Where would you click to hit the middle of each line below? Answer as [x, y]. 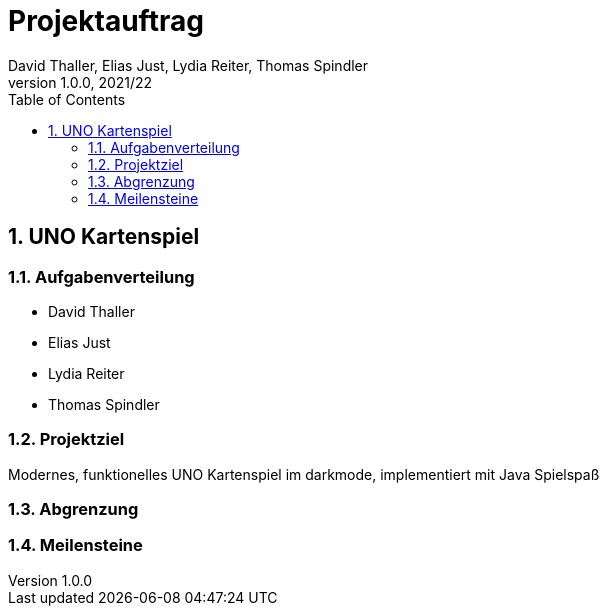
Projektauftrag [106, 21]
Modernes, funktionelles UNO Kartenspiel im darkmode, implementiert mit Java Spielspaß [304, 474]
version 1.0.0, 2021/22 [80, 82]
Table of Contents [67, 99]
